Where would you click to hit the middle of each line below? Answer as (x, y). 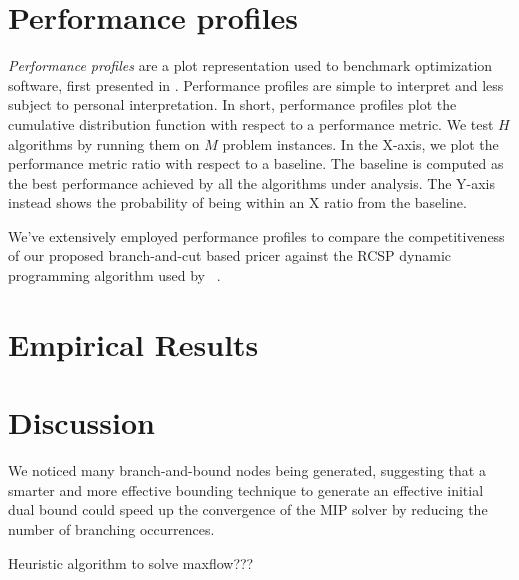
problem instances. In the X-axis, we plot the (360, 143)
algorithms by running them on (104, 143)
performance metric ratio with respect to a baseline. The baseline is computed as (256, 163)
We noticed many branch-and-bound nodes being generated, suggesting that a (247, 470)
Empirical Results (133, 343)
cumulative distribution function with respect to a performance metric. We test (251, 123)
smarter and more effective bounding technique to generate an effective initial (246, 489)
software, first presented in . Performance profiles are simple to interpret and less (256, 84)
